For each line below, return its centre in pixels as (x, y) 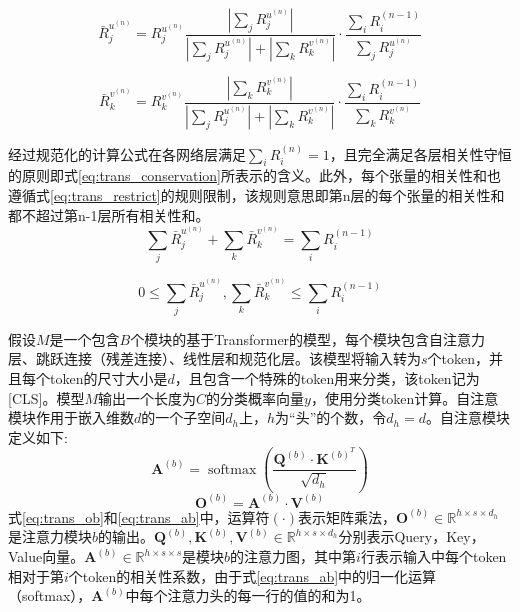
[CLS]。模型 (46, 397)
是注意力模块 (50, 536)
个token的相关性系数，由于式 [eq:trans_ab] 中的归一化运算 (252, 575)
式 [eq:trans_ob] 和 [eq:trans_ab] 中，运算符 (139, 516)
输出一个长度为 (147, 397)
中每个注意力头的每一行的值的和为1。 (248, 595)
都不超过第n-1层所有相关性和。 (109, 214)
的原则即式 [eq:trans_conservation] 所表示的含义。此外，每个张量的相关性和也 (254, 175)
